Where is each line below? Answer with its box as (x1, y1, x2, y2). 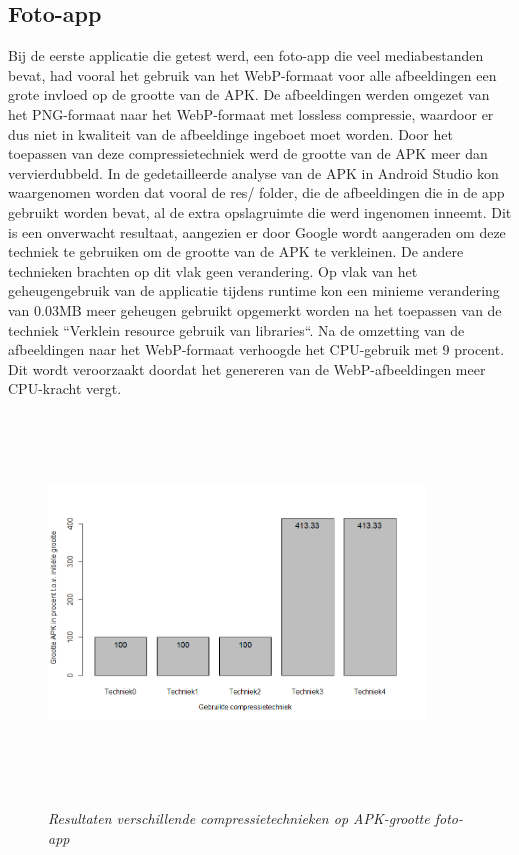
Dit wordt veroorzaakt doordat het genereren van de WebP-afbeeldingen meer (8, 358, 486, 379)
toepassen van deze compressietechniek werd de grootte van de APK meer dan (8, 143, 488, 164)
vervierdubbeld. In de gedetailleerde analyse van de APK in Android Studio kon (8, 162, 499, 183)
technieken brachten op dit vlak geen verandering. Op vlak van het (8, 260, 418, 281)
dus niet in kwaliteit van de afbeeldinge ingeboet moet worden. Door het (8, 123, 453, 144)
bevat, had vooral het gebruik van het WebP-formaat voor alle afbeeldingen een (8, 64, 497, 85)
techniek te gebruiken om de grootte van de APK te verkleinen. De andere (8, 241, 464, 262)
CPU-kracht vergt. (8, 378, 122, 399)
